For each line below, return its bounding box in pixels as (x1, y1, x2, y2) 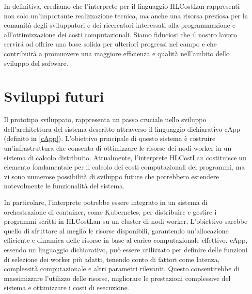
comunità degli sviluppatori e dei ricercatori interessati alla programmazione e (4, 20, 236, 30)
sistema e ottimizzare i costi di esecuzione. (4, 282, 129, 293)
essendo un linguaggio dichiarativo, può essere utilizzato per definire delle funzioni (4, 245, 248, 254)
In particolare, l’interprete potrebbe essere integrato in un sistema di (4, 197, 208, 207)
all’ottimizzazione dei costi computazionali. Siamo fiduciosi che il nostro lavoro (4, 29, 237, 39)
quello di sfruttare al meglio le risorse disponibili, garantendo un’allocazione (4, 225, 229, 235)
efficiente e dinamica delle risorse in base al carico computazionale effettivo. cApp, (4, 235, 248, 245)
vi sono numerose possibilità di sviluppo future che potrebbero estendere (4, 171, 219, 181)
